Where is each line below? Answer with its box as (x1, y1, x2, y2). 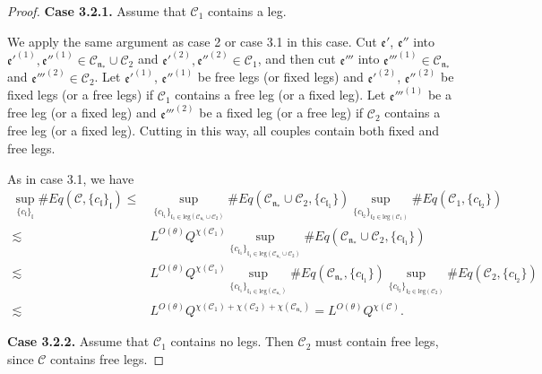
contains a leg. (208, 2, 287, 20)
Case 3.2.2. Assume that (7, 332, 150, 351)
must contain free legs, (315, 332, 439, 351)
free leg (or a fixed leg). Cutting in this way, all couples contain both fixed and (7, 121, 440, 140)
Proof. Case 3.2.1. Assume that (7, 2, 186, 20)
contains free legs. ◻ (50, 349, 165, 368)
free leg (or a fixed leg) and (7, 103, 157, 122)
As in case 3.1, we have (7, 169, 134, 187)
